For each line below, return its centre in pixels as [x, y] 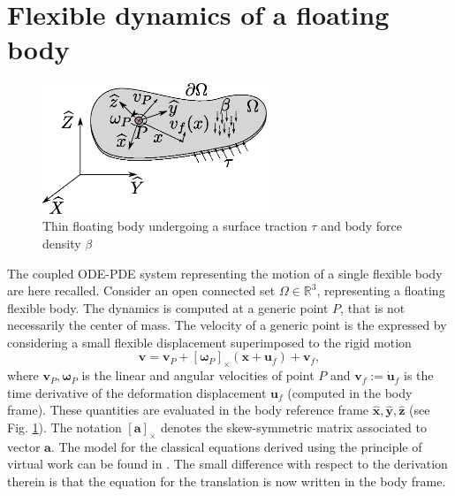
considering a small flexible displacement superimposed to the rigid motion [209, 342]
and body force [361, 226]
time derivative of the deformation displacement [137, 392]
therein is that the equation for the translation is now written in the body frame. [227, 481]
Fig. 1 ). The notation [64, 427]
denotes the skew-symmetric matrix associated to [293, 427]
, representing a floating [381, 290]
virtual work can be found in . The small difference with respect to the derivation [227, 464]
